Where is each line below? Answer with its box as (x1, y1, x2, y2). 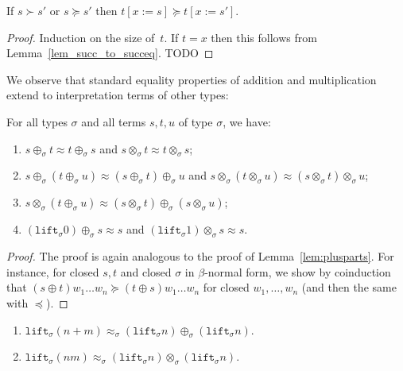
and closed (120, 263, 172, 280)
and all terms (81, 113, 146, 129)
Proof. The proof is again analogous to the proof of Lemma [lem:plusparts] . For (6, 248, 394, 265)
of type (178, 113, 213, 129)
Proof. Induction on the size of (6, 29, 155, 45)
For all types (6, 113, 68, 129)
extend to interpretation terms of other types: (6, 87, 229, 103)
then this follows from (211, 29, 317, 45)
